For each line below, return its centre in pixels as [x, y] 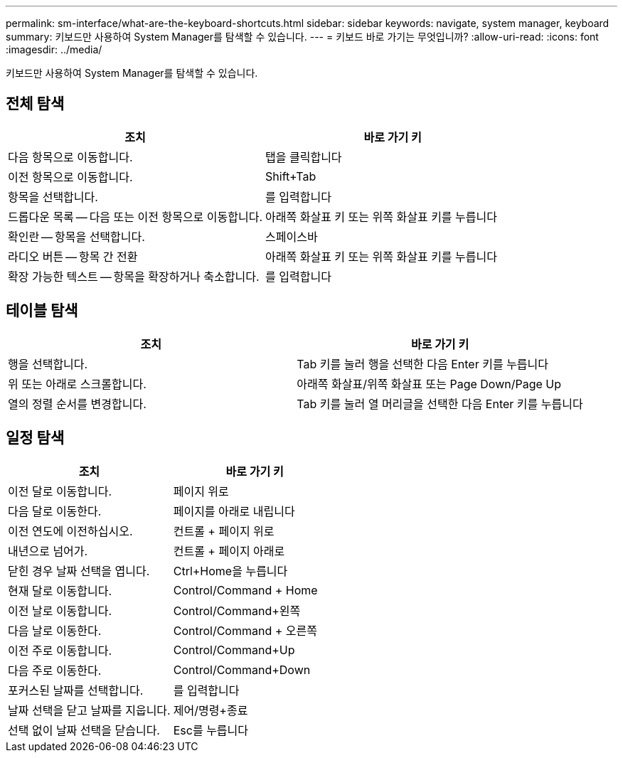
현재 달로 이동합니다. [60, 591]
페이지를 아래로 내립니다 [234, 511]
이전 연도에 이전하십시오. [70, 531]
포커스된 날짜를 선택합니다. [76, 690]
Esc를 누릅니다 [211, 730]
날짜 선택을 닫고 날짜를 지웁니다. [89, 710]
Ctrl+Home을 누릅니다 [230, 571]
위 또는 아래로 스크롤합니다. [77, 384]
